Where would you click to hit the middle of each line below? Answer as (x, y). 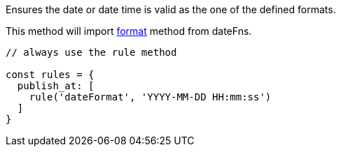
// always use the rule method (91, 52)
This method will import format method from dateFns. (129, 31)
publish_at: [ (56, 86)
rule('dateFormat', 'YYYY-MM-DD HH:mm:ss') (150, 97)
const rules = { (50, 75)
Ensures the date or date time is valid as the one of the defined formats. (171, 9)
